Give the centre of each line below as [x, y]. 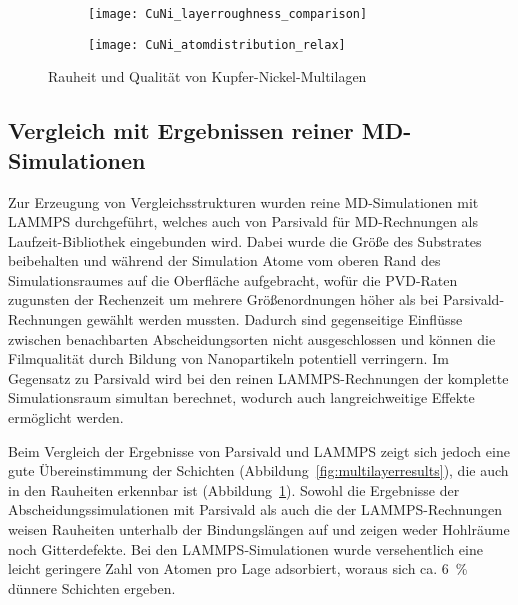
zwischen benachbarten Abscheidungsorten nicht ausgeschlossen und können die [252, 338]
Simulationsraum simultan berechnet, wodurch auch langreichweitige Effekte [241, 397]
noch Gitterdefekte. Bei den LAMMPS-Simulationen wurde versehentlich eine [245, 548]
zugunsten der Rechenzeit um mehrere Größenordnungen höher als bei [223, 299]
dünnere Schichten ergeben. [92, 587]
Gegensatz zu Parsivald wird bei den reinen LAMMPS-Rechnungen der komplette [258, 377]
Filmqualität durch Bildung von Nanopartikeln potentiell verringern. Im [228, 358]
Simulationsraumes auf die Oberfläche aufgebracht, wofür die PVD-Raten [233, 279]
